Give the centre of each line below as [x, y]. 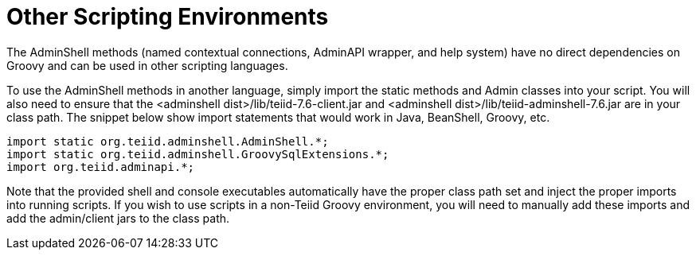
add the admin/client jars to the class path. [118, 218]
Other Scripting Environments [168, 17]
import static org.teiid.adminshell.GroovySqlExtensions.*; [198, 154]
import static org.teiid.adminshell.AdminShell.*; [168, 141]
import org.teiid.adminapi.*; [101, 167]
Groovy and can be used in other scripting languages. [147, 65]
